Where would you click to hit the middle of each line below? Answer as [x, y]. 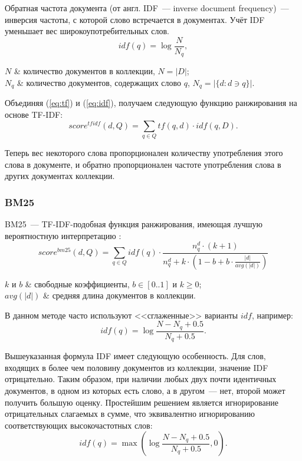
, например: [272, 315]
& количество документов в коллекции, [84, 71]
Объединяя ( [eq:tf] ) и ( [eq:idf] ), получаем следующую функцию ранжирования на [151, 103]
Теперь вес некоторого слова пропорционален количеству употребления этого [144, 152]
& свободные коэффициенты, [77, 283]
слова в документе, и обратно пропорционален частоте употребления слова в [143, 164]
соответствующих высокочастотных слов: [79, 425]
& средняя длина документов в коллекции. [119, 295]
